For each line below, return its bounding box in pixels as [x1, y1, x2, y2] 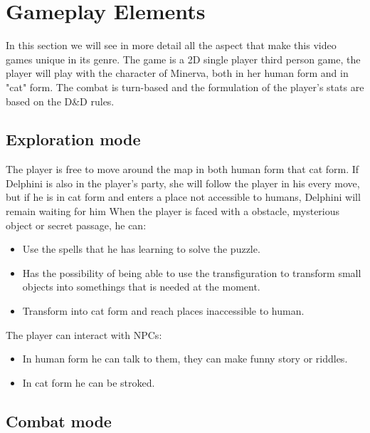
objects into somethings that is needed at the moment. [22, 279, 260, 294]
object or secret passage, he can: [6, 217, 147, 232]
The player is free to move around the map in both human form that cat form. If [6, 162, 359, 177]
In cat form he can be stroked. [22, 375, 155, 390]
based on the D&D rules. [6, 93, 115, 108]
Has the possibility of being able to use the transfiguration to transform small [22, 265, 361, 280]
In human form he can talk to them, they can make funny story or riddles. [22, 351, 348, 366]
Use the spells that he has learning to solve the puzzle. [22, 241, 260, 256]
